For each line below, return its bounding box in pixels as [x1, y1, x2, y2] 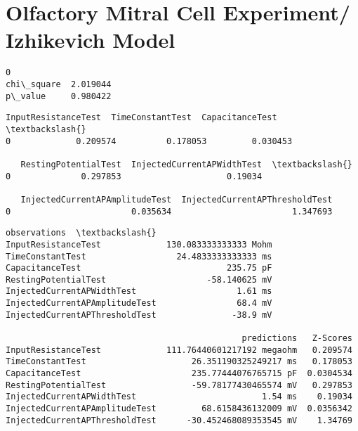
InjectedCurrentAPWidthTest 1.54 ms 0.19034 [6, 392, 352, 402]
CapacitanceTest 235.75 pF [6, 263, 272, 274]
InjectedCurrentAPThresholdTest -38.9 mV [6, 309, 272, 320]
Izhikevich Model [6, 25, 175, 54]
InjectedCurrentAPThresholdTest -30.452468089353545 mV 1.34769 [6, 415, 352, 425]
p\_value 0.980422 [6, 91, 112, 101]
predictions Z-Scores [241, 333, 352, 344]
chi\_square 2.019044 [6, 79, 112, 89]
